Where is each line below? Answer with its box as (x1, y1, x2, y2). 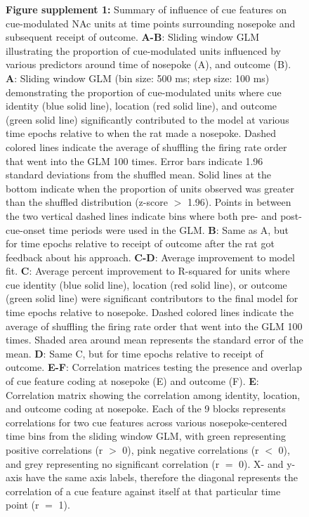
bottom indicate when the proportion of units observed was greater (6, 181, 295, 195)
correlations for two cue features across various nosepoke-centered (6, 414, 287, 429)
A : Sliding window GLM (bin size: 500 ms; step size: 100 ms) (6, 70, 270, 85)
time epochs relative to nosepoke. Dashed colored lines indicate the (6, 305, 294, 320)
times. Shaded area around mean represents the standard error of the (6, 332, 303, 347)
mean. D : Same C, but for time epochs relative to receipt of (6, 346, 263, 360)
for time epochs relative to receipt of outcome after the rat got (6, 236, 275, 251)
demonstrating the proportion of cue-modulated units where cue (6, 84, 282, 99)
